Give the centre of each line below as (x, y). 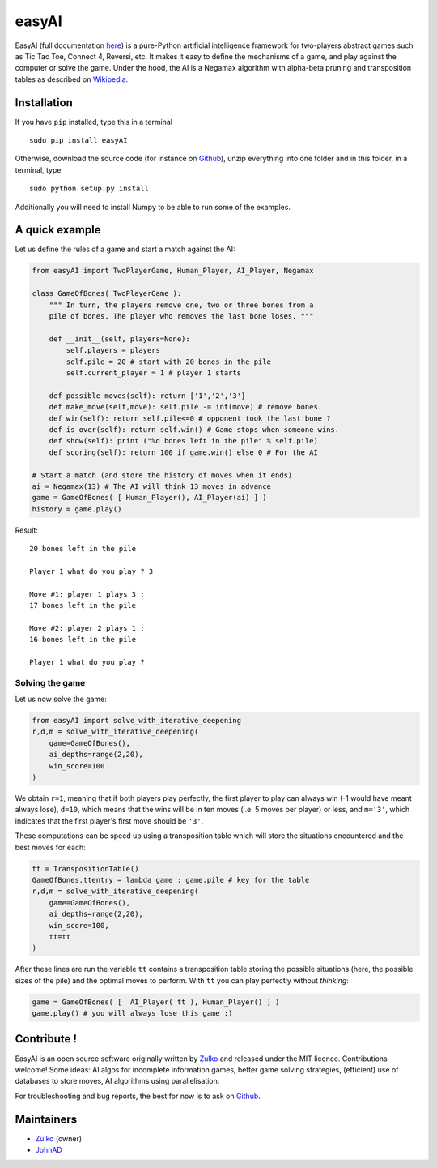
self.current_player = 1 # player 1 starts (154, 372)
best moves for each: (50, 847)
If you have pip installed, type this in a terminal (94, 122)
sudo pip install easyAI (78, 141)
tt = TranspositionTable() (85, 869)
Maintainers (46, 1119)
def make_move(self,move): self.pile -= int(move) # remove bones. (186, 407)
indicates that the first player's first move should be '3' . (109, 821)
